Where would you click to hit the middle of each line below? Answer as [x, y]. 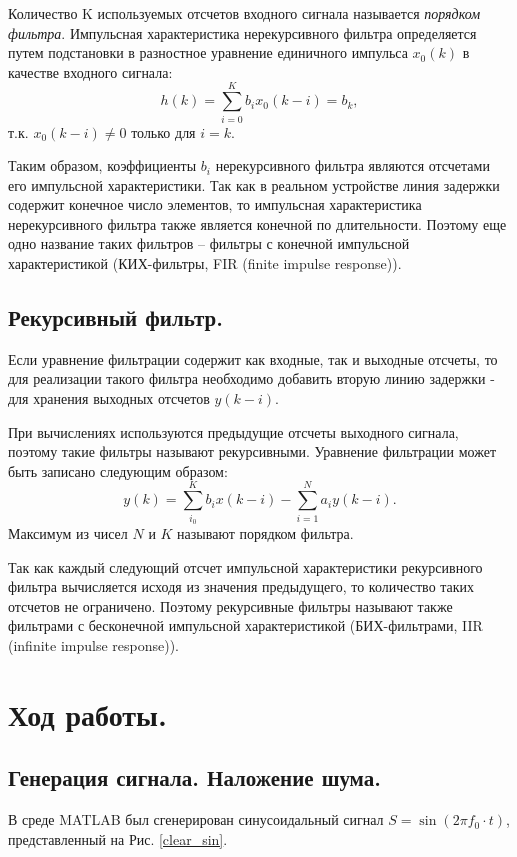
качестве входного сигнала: [90, 71]
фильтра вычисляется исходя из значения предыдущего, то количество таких [241, 586]
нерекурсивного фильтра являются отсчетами [352, 165]
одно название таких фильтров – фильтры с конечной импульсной [209, 243]
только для [163, 131]
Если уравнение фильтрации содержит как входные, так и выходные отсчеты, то [253, 358]
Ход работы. [87, 713]
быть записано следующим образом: [118, 470]
